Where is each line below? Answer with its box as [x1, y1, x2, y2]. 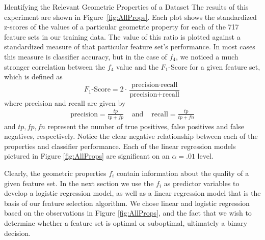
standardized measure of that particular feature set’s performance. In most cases [4, 41, 255, 52]
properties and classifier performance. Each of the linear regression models [4, 140, 236, 151]
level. [197, 151, 214, 161]
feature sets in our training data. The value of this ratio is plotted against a [4, 31, 241, 42]
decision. [4, 227, 31, 238]
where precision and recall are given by [4, 97, 126, 108]
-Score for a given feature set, [168, 61, 260, 72]
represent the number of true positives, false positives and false [47, 121, 244, 131]
